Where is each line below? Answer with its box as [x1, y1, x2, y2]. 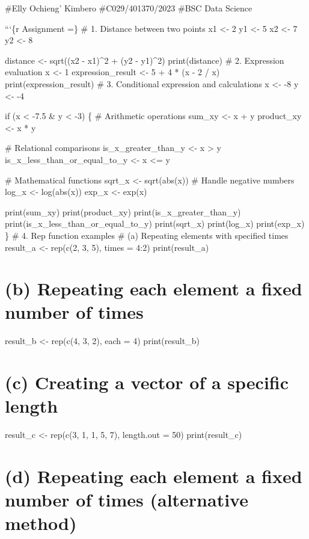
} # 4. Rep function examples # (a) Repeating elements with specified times [5, 229, 289, 241]
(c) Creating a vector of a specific [5, 370, 289, 395]
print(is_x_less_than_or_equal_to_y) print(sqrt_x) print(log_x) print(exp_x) [5, 217, 305, 230]
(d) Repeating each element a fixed [5, 464, 302, 488]
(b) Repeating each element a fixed [5, 276, 302, 301]
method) [5, 511, 77, 535]
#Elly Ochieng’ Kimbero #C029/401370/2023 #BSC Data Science [5, 2, 252, 14]
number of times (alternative [5, 487, 248, 512]
